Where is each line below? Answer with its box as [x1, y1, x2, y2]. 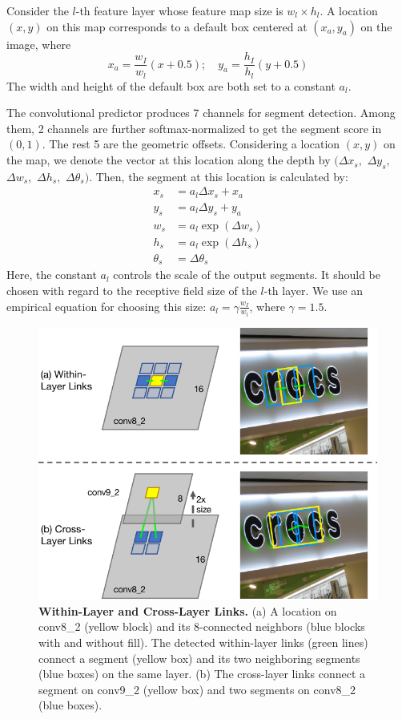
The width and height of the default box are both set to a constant [6, 77, 336, 94]
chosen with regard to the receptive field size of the [6, 281, 257, 298]
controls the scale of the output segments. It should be [113, 266, 380, 283]
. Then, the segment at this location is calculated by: [89, 168, 348, 184]
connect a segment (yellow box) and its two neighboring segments [38, 649, 360, 666]
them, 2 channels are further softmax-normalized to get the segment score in [6, 119, 382, 136]
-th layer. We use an [263, 281, 364, 298]
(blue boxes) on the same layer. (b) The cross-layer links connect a [38, 665, 366, 682]
